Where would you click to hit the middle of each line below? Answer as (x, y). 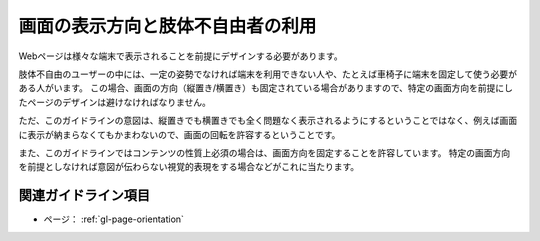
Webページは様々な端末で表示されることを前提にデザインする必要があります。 (181, 56)
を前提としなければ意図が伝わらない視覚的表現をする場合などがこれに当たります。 (189, 167)
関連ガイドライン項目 (84, 195)
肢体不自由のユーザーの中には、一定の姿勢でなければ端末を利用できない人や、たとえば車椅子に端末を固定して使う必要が (267, 74)
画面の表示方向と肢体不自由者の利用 (167, 26)
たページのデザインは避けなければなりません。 (115, 102)
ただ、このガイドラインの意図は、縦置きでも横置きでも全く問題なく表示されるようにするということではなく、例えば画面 (268, 121)
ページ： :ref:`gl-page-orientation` (114, 219)
